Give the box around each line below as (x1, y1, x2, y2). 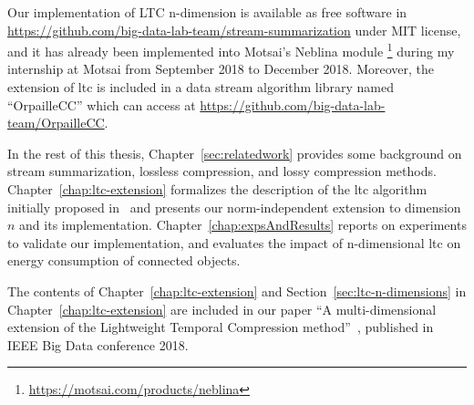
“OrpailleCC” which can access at (7, 95, 196, 114)
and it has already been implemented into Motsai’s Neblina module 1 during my (7, 39, 455, 60)
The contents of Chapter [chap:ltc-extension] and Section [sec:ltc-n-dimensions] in (7, 281, 467, 300)
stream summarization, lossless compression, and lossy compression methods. (7, 161, 437, 181)
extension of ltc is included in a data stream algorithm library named (7, 78, 394, 97)
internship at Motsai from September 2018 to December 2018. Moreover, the (7, 59, 435, 78)
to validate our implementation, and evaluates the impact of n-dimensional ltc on (7, 233, 461, 252)
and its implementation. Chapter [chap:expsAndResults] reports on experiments (19, 215, 467, 234)
